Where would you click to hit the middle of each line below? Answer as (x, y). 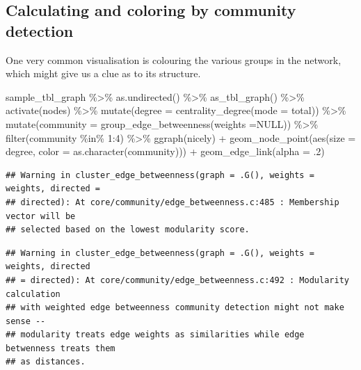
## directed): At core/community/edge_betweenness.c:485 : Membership (173, 202)
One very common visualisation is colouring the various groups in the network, (174, 59)
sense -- (26, 321)
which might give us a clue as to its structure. (103, 73)
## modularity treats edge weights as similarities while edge (155, 335)
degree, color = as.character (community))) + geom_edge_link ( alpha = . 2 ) (165, 151)
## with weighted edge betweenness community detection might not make (175, 308)
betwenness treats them (61, 348)
